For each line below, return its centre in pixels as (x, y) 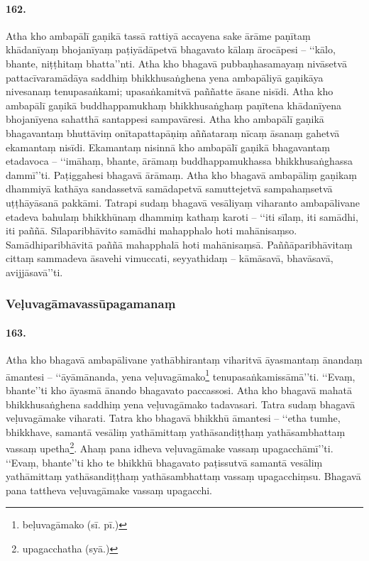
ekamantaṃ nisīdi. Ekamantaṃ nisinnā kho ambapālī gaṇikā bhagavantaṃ (168, 147)
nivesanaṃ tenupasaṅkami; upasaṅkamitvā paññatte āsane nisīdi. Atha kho (170, 91)
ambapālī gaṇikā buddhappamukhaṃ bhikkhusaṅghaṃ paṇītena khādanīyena (174, 105)
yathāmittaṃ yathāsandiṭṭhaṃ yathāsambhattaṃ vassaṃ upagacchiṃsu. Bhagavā (183, 476)
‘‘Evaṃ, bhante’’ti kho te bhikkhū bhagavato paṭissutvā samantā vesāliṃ (164, 462)
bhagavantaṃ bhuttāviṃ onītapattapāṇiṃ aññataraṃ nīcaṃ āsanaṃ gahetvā (173, 132)
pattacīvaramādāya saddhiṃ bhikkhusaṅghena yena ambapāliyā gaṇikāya (165, 77)
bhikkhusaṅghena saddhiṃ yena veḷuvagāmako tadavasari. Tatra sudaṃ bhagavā (181, 404)
